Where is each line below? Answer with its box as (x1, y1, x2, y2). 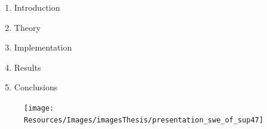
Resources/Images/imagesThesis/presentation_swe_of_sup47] (24, 115, 263, 124)
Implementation (14, 41, 72, 54)
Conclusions (14, 81, 58, 93)
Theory (14, 21, 41, 33)
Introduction (14, 1, 60, 13)
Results (14, 61, 41, 73)
